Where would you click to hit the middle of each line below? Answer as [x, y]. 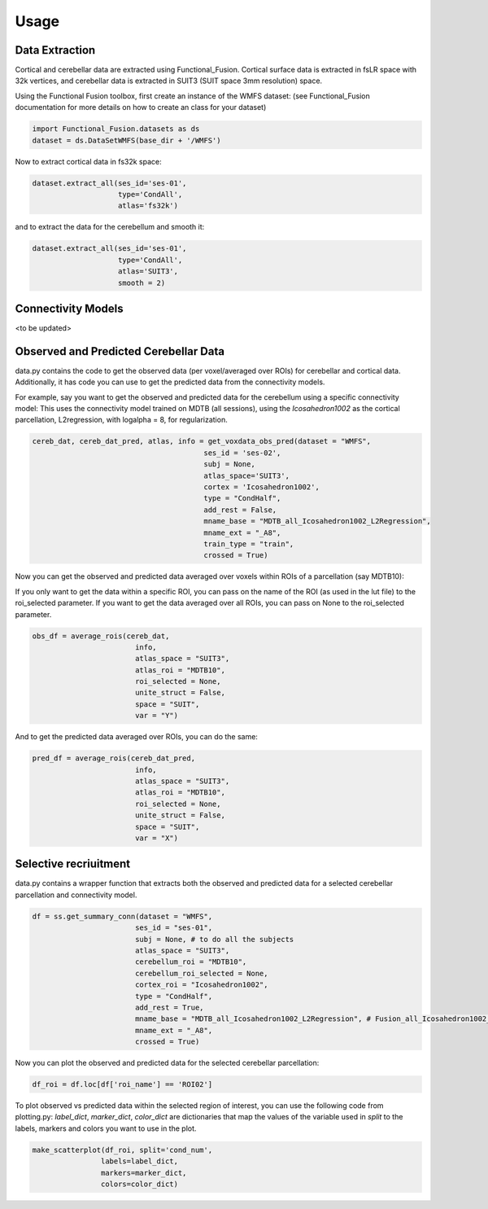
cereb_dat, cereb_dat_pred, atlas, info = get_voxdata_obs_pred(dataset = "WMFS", [202, 441]
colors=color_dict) [139, 1184]
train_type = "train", [249, 544]
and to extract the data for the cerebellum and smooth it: [110, 227]
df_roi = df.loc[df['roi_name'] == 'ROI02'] [122, 1084]
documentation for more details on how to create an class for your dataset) [141, 107]
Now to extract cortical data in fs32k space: [88, 161]
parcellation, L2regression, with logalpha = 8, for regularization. [121, 420]
